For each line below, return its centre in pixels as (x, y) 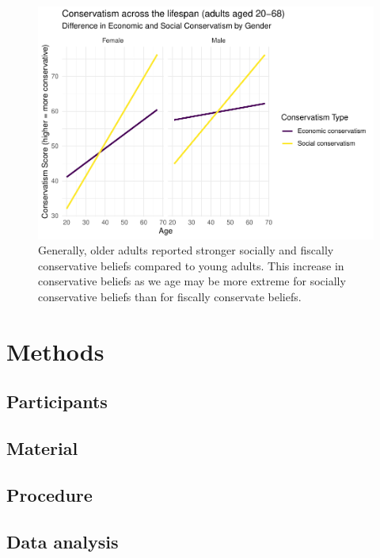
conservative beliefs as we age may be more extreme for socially (192, 281)
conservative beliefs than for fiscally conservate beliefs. (170, 296)
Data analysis (63, 541)
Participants (57, 401)
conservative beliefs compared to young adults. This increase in (191, 265)
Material (42, 448)
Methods (55, 351)
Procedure (49, 494)
